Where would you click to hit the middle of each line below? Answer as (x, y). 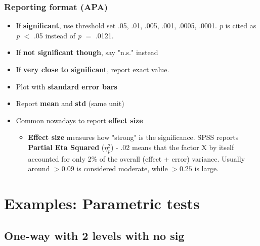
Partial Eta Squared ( (66, 147)
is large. (207, 168)
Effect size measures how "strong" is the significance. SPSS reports (133, 137)
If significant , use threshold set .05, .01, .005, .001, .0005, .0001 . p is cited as (136, 26)
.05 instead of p (57, 35)
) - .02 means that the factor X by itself (172, 147)
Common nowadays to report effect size (79, 120)
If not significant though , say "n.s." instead (87, 52)
